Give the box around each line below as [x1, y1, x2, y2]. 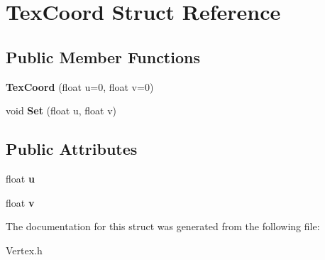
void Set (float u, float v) [6, 103, 117, 118]
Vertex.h [6, 242, 43, 257]
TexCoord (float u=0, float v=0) [6, 79, 154, 94]
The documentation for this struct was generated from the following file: [6, 219, 320, 234]
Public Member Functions [6, 45, 200, 67]
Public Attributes [6, 138, 138, 160]
